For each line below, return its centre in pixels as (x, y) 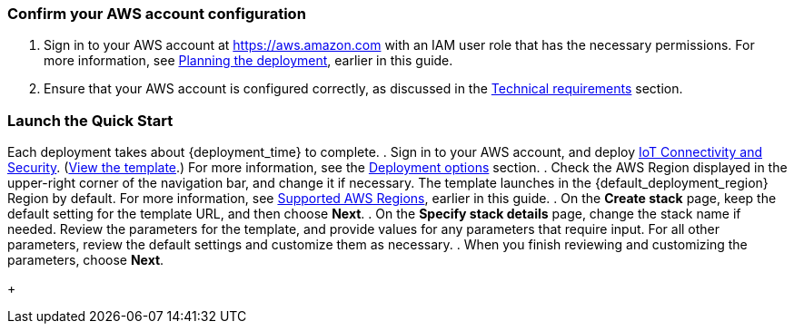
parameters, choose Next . (86, 260)
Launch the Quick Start (90, 120)
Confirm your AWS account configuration (157, 14)
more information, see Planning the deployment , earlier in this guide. (248, 61)
